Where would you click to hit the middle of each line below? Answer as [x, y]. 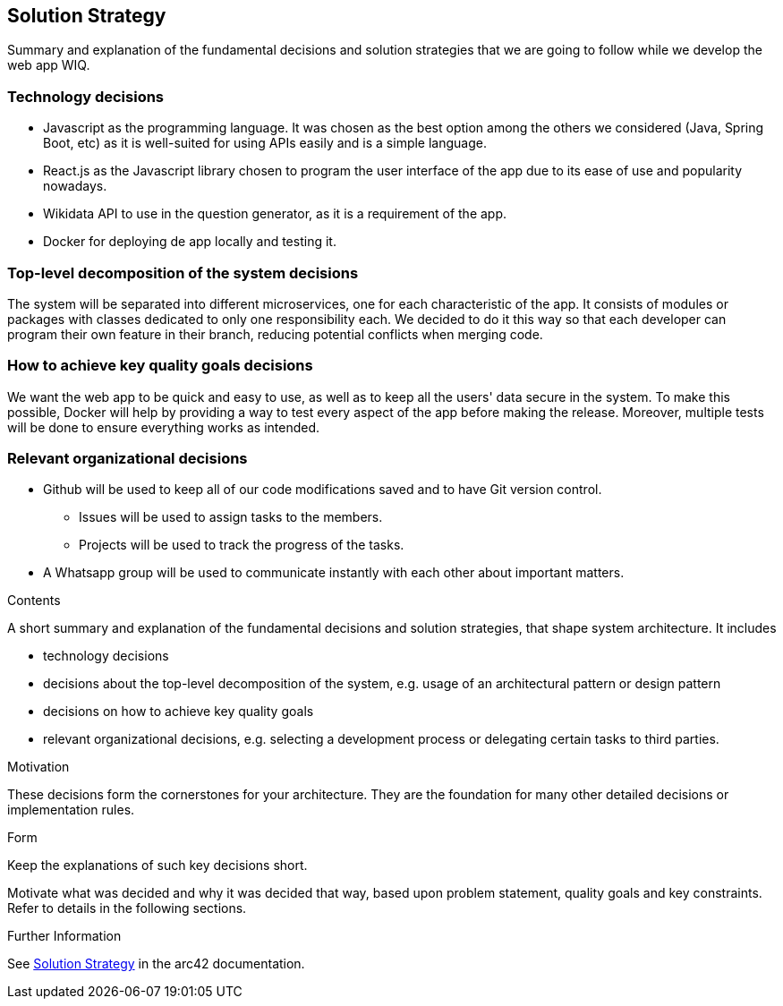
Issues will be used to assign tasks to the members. [231, 517]
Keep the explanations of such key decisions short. [157, 865]
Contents [34, 601]
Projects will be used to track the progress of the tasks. [242, 545]
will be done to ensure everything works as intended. [164, 427]
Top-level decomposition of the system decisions [183, 273]
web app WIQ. [49, 65]
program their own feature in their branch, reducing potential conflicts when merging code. [275, 334]
